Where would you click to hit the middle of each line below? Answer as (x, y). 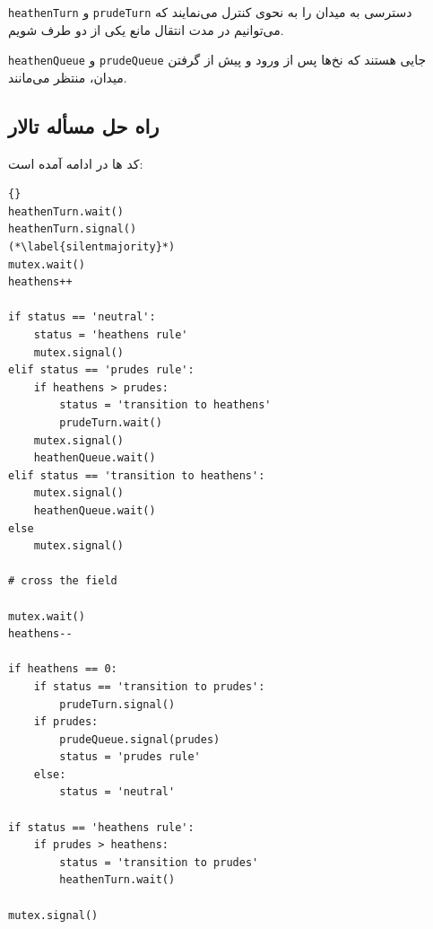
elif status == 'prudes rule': (101, 370)
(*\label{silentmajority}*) (92, 247)
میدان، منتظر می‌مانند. (68, 77)
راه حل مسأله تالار (84, 125)
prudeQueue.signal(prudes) (140, 739)
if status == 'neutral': (82, 317)
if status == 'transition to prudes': (149, 686)
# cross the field (63, 581)
